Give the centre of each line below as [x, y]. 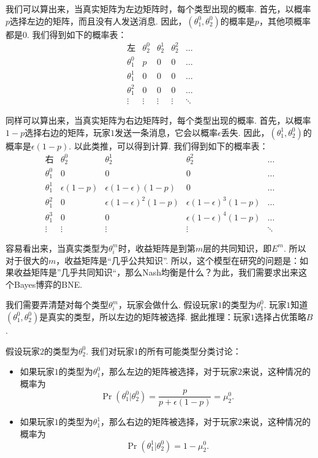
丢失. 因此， [245, 132]
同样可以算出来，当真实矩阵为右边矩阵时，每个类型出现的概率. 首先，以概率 [158, 120]
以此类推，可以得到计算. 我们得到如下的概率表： [171, 145]
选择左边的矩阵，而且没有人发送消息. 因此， [98, 21]
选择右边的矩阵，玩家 [68, 132]
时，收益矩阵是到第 [157, 248]
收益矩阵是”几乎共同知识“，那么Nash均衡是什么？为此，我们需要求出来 [156, 272]
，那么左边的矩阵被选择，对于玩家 [169, 371]
